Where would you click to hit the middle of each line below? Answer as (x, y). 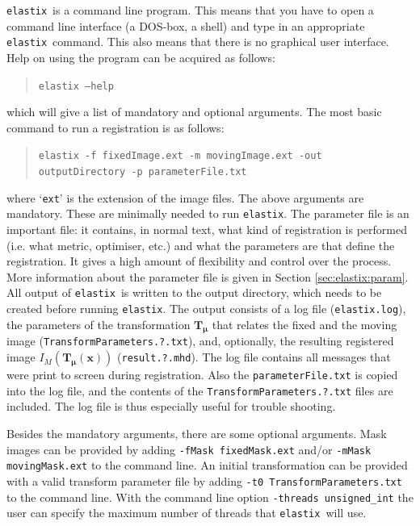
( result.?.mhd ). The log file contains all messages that (254, 357)
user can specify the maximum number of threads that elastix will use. (187, 513)
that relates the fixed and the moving (304, 324)
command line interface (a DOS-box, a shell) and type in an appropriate (186, 25)
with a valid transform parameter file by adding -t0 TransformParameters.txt (204, 480)
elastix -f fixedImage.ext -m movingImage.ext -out (180, 156)
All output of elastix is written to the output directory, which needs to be (194, 292)
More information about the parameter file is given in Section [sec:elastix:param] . (208, 276)
